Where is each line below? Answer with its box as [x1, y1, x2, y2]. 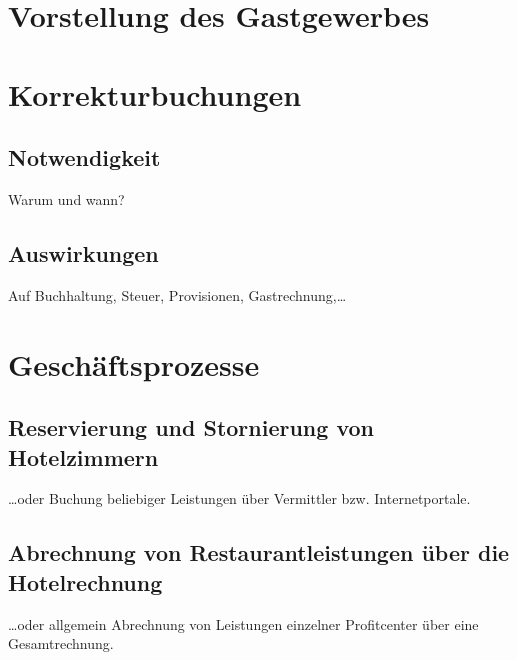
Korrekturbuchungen [8, 73, 302, 114]
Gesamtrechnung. [8, 633, 114, 654]
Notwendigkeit [8, 142, 161, 173]
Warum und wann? [8, 188, 125, 209]
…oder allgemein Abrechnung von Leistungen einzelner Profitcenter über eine [8, 613, 479, 634]
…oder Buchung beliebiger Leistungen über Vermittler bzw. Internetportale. [8, 488, 471, 509]
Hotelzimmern [8, 441, 159, 472]
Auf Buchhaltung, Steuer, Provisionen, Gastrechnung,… [8, 284, 347, 305]
